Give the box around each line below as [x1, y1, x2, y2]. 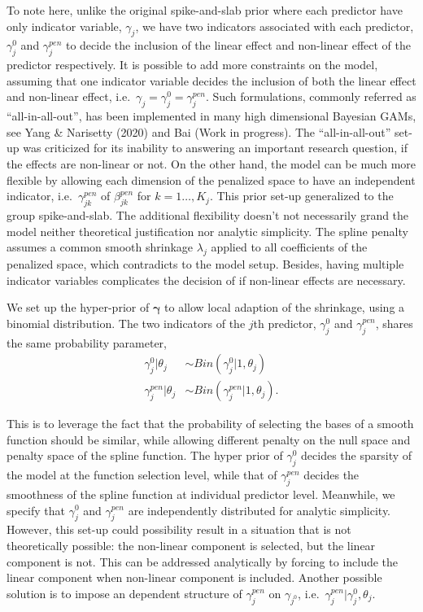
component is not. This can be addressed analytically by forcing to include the [7, 553, 399, 570]
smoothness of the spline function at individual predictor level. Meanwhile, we [7, 485, 395, 502]
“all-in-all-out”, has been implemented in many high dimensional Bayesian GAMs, [7, 107, 416, 125]
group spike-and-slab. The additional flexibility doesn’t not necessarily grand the [7, 206, 409, 223]
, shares [375, 314, 413, 331]
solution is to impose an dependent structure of [7, 584, 242, 601]
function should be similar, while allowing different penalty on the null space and [7, 431, 411, 448]
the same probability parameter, [7, 334, 167, 351]
